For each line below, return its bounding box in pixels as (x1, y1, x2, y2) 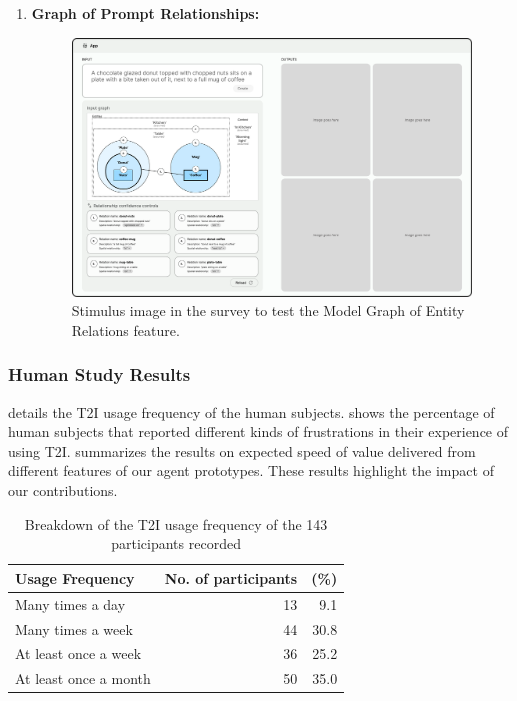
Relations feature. (71, 319, 180, 340)
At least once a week (15, 643, 142, 664)
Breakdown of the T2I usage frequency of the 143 (24, 513, 328, 534)
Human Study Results (8, 362, 191, 387)
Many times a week (15, 618, 133, 639)
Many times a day (15, 593, 126, 614)
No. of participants (164, 567, 298, 588)
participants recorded (111, 533, 241, 554)
